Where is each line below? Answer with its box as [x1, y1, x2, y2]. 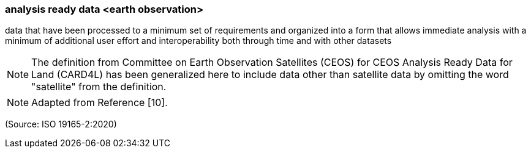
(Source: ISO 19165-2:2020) [5, 119, 117, 130]
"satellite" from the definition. [31, 80, 167, 93]
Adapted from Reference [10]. [31, 96, 168, 109]
